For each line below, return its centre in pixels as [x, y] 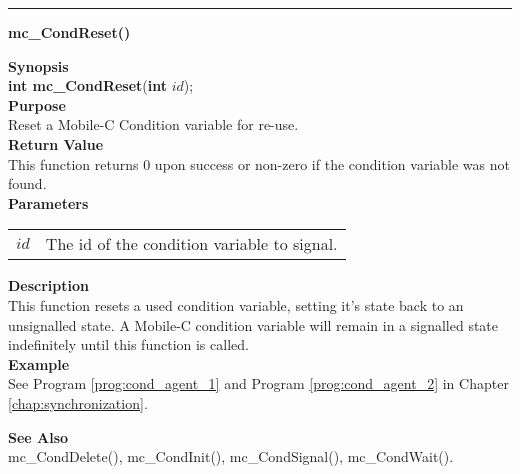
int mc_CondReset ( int [88, 85]
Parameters [48, 202]
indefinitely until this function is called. [128, 344]
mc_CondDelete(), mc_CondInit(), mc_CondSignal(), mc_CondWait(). [231, 456]
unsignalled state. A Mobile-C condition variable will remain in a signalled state [253, 324]
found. [27, 183]
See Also [38, 436]
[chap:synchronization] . [78, 402]
